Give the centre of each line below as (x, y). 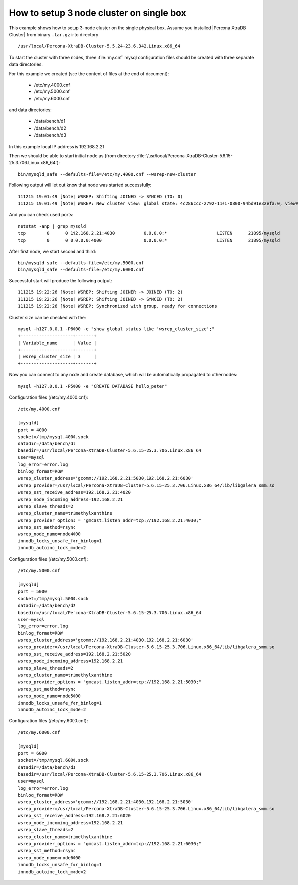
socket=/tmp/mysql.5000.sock (53, 598)
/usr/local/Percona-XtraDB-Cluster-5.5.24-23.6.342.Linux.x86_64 (99, 46)
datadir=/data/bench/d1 (47, 443)
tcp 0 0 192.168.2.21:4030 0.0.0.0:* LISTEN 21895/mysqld (149, 233)
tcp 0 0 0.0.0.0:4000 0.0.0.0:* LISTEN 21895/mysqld (149, 240)
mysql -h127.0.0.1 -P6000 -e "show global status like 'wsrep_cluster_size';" (116, 329)
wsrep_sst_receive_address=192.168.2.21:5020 (74, 654)
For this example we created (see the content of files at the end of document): (89, 73)
